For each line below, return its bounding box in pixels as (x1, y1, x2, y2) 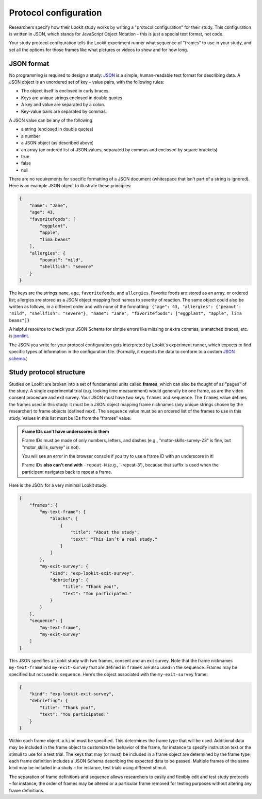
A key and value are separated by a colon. (21, 102, 105, 107)
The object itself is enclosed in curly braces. (21, 88, 110, 94)
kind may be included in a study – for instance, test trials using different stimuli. (9, 765, 167, 771)
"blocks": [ (49, 516, 79, 521)
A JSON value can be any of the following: (9, 117, 94, 123)
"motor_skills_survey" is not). (22, 444, 80, 450)
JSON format (9, 59, 49, 68)
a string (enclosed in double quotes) (21, 126, 94, 132)
